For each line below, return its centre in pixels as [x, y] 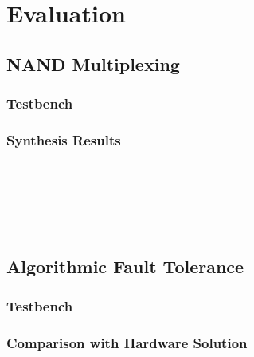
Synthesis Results [64, 139]
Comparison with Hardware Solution [127, 342]
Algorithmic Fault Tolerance [125, 266]
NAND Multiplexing [93, 63]
